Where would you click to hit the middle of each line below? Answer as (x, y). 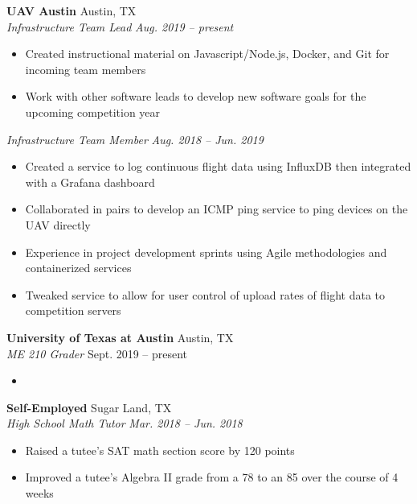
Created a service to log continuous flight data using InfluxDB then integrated (218, 166)
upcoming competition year (93, 112)
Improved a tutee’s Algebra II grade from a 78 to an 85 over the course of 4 (212, 477)
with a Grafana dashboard (90, 182)
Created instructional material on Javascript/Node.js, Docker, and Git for (207, 54)
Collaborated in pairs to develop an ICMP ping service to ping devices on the (217, 209)
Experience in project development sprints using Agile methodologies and (206, 252)
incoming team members (86, 69)
